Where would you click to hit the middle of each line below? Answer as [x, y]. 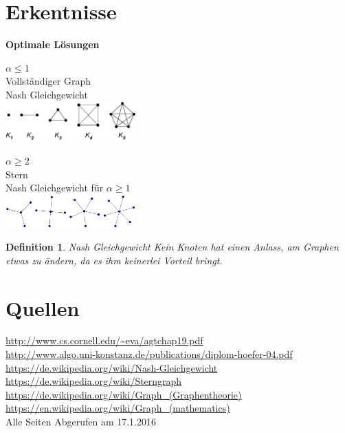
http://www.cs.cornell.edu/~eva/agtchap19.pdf [104, 340]
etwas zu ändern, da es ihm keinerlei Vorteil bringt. [114, 260]
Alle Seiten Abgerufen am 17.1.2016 [81, 421]
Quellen [43, 307]
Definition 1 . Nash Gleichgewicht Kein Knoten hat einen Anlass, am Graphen [172, 247]
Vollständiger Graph [48, 81]
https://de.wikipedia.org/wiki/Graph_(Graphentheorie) [124, 394]
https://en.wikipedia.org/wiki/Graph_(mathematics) [118, 408]
